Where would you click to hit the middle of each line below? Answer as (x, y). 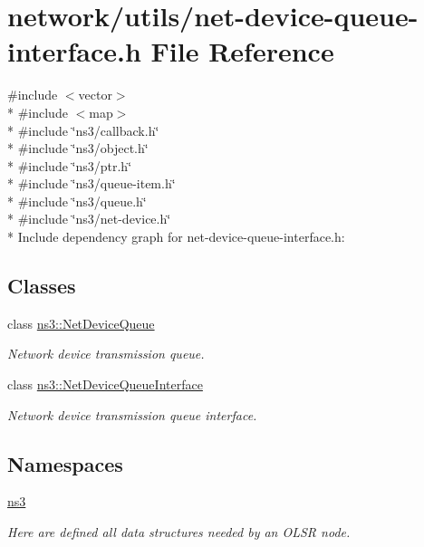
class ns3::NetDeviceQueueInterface (105, 384)
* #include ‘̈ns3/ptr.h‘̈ (70, 165)
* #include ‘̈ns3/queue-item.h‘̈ (92, 183)
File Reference (242, 51)
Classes (42, 286)
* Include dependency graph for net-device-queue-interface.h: (176, 237)
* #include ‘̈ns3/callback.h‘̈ (83, 130)
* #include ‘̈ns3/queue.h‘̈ (77, 201)
